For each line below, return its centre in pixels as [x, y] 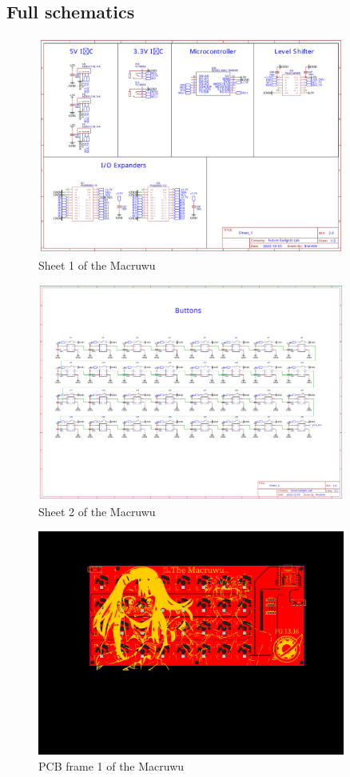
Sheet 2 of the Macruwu [97, 511]
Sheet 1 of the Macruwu [97, 264]
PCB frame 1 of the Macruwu [111, 765]
